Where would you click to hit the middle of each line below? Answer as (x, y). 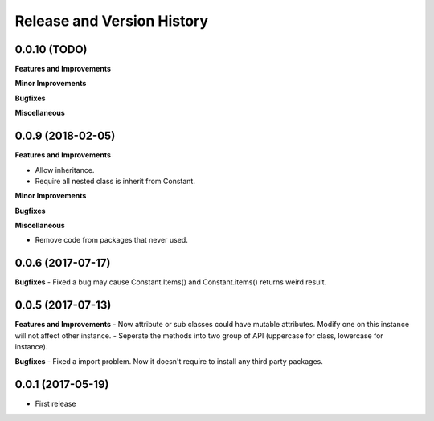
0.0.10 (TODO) (51, 49)
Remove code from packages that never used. (111, 240)
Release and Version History (112, 21)
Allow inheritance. (65, 170)
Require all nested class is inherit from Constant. (115, 181)
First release (55, 404)
